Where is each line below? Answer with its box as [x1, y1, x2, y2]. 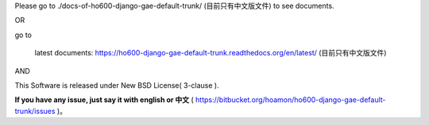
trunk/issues [14, 106, 56, 116]
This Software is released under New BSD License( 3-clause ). [14, 80, 219, 90]
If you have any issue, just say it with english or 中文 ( [14, 95, 194, 104]
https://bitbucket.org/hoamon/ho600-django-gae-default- [195, 95, 386, 104]
